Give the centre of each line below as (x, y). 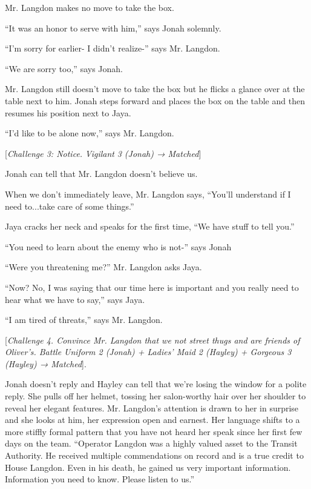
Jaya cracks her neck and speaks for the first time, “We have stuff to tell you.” (150, 226)
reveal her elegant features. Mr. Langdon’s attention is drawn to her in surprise (152, 407)
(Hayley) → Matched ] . (46, 363)
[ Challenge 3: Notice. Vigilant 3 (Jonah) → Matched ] (103, 153)
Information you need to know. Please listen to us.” (100, 479)
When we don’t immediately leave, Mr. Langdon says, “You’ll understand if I (148, 194)
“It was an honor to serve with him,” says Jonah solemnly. (113, 28)
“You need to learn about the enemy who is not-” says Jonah (118, 246)
